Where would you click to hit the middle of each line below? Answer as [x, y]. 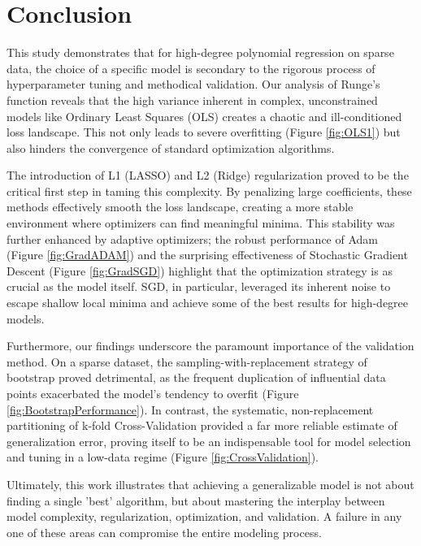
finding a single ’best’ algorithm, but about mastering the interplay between [196, 500]
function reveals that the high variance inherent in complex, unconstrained [192, 100]
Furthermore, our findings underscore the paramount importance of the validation [210, 346]
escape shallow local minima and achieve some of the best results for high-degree [208, 303]
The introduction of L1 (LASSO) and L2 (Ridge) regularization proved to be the [208, 175]
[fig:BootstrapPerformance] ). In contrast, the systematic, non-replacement [190, 409]
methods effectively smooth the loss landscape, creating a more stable [180, 207]
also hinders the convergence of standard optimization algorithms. [171, 147]
